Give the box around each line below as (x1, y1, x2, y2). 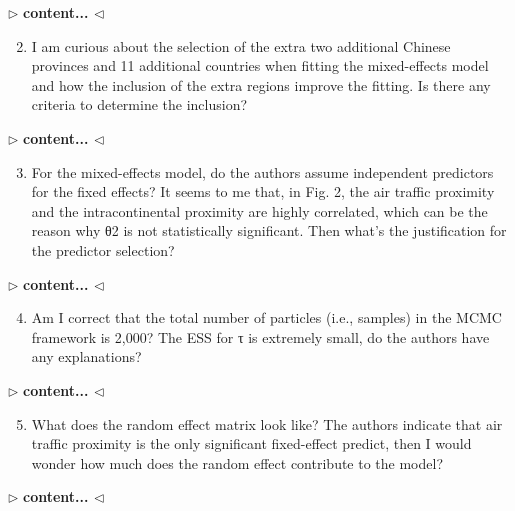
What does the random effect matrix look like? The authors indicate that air (31, 413, 503, 434)
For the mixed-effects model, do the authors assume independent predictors (31, 161, 494, 182)
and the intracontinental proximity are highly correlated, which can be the (31, 200, 488, 221)
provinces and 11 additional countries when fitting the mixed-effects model (31, 55, 489, 76)
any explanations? (31, 346, 142, 367)
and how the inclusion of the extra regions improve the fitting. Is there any (31, 74, 491, 95)
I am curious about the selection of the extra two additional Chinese (31, 35, 451, 56)
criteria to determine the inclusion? (31, 94, 248, 115)
